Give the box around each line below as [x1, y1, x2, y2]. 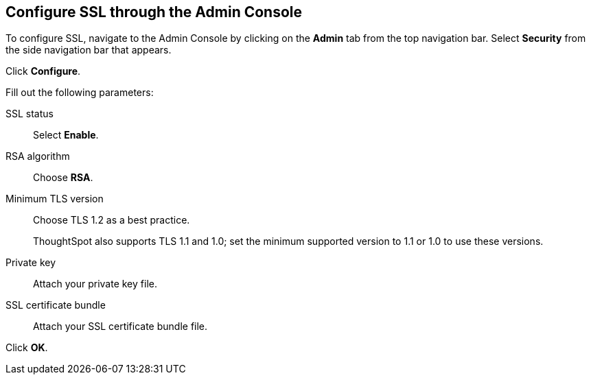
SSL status [5, 108, 54, 120]
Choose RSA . [33, 171, 93, 184]
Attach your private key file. [33, 278, 157, 290]
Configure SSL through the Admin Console [5, 3, 303, 21]
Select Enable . [33, 129, 99, 141]
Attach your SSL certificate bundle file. [33, 320, 208, 333]
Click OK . [5, 342, 48, 354]
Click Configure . [5, 65, 81, 78]
